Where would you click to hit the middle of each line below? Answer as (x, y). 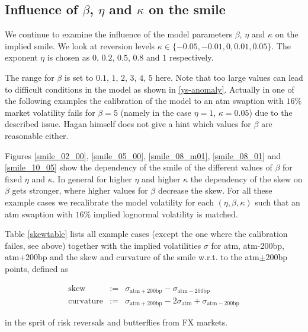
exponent (21, 57)
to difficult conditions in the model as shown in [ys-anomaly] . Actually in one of (150, 89)
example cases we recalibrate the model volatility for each (109, 202)
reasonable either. (37, 135)
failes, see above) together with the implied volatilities (103, 245)
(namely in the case (156, 112)
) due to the (271, 112)
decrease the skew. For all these (215, 190)
